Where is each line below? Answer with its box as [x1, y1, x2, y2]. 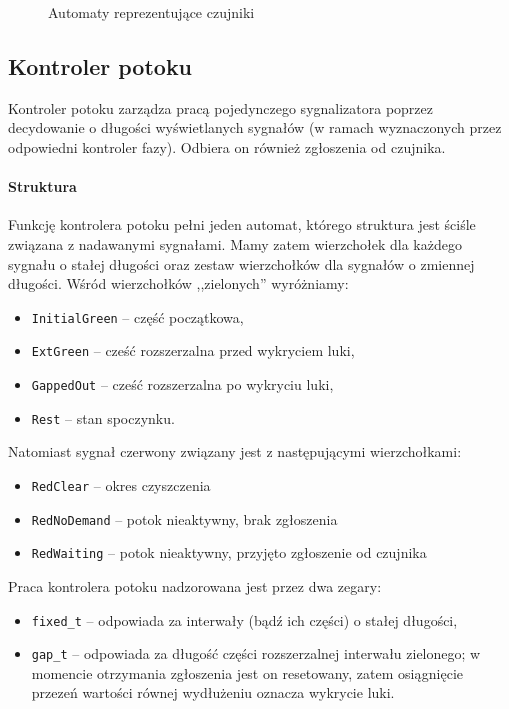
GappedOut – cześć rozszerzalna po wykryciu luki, [31, 374, 334, 395]
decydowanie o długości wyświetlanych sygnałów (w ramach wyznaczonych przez [8, 117, 502, 138]
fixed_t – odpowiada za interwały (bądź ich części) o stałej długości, [31, 609, 458, 630]
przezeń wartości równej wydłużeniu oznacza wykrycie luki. [31, 682, 395, 703]
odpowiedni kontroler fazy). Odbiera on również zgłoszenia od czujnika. [8, 136, 446, 157]
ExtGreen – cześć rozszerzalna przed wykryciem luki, [31, 340, 355, 361]
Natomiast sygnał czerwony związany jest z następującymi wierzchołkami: [8, 441, 462, 462]
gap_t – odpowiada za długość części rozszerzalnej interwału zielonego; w [31, 643, 481, 664]
